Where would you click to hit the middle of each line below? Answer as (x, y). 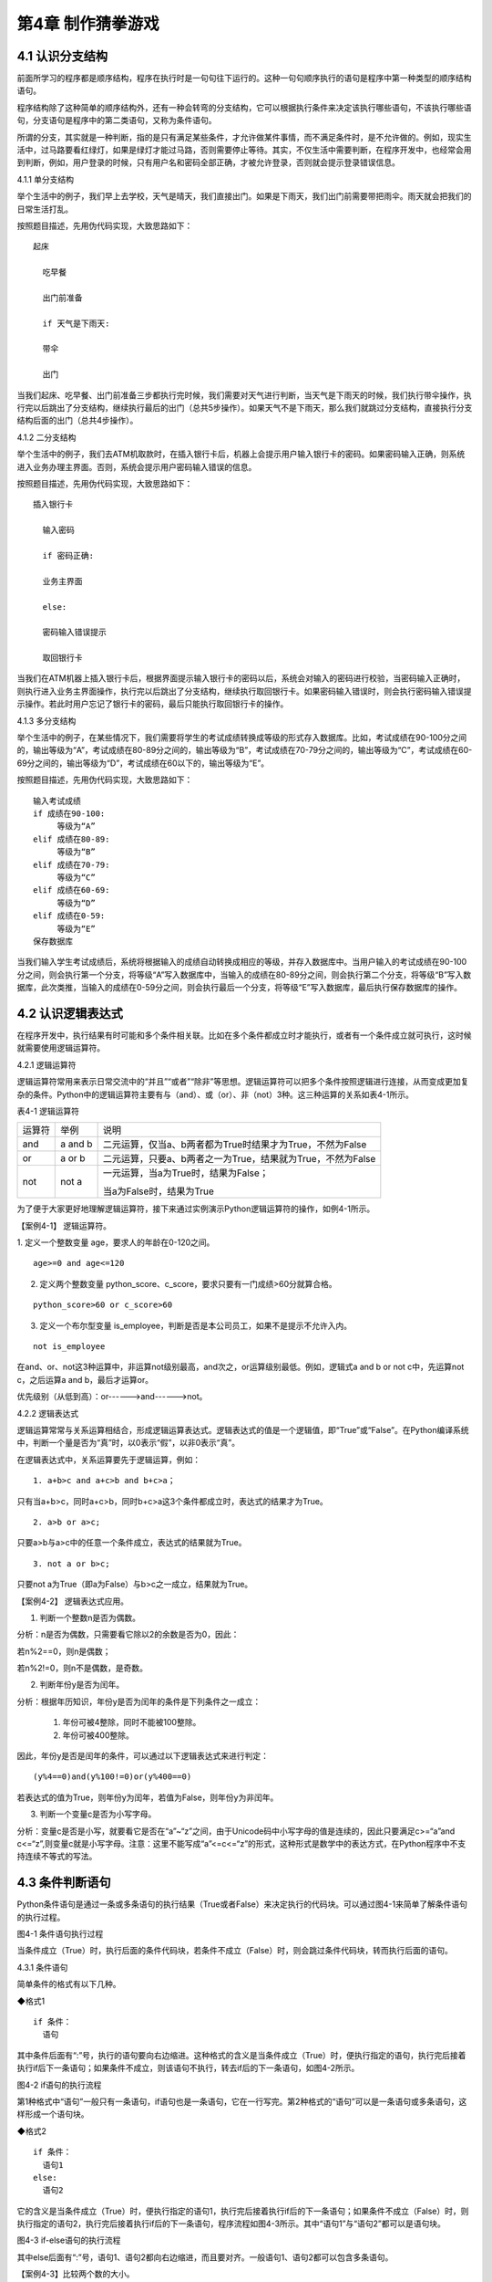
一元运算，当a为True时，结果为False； (185, 1173)
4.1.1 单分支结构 (46, 179)
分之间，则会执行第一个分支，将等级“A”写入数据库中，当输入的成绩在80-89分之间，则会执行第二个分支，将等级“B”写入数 (244, 974)
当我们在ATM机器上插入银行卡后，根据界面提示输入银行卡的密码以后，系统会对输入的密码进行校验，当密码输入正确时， (241, 678)
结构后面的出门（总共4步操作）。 (77, 421)
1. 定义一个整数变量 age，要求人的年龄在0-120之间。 (116, 1242)
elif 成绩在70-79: (72, 864)
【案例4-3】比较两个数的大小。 (76, 2274)
